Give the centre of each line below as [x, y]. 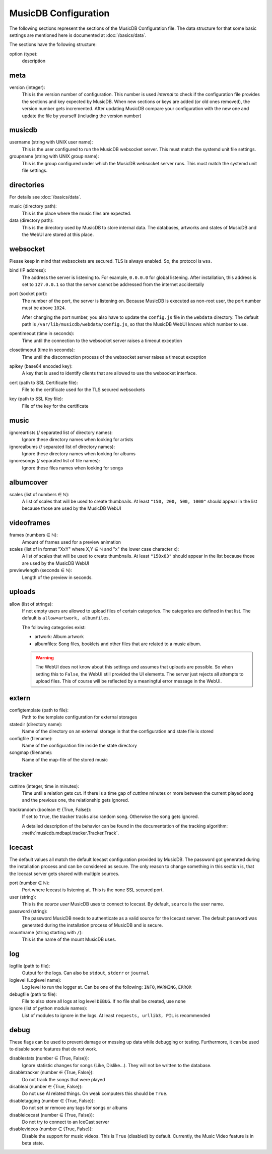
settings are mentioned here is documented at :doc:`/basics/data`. [78, 35]
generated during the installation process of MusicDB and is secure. [92, 925]
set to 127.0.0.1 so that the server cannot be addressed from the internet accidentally [113, 284]
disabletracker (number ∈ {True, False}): [52, 1072]
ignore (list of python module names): [48, 1008]
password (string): [28, 911]
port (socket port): [28, 294]
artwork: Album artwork [59, 637]
